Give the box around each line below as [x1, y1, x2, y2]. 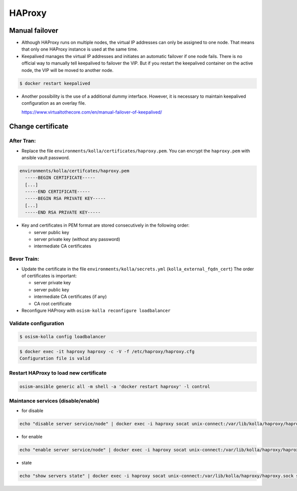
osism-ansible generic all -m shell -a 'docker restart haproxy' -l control [19, 383, 210, 389]
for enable [21, 434, 43, 440]
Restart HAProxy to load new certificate [9, 369, 107, 376]
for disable [21, 408, 44, 414]
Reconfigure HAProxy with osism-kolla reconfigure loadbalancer [21, 307, 171, 313]
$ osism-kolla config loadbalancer [19, 334, 106, 340]
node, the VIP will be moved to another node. [21, 67, 114, 73]
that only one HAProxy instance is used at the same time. [21, 46, 138, 52]
